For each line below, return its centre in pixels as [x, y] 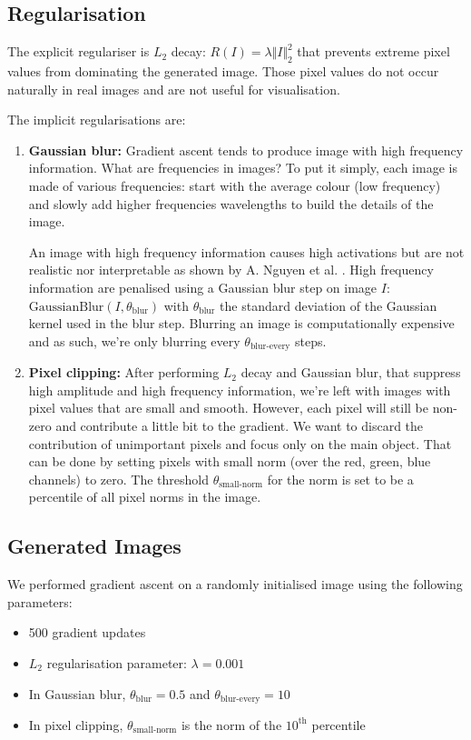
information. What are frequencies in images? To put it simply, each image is [243, 168]
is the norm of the [231, 724]
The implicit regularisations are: [97, 120]
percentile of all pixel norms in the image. [145, 497]
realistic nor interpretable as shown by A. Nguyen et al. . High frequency [231, 270]
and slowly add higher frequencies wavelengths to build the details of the [231, 203]
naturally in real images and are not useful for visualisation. [174, 89]
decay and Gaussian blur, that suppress [351, 372]
